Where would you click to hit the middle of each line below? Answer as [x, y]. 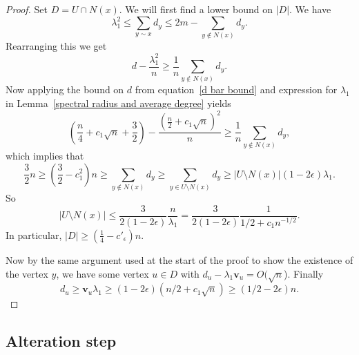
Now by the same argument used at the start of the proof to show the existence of [179, 259]
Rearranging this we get [56, 46]
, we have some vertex [103, 273]
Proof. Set [27, 9]
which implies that [45, 155]
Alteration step [61, 341]
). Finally [304, 273]
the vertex [27, 273]
